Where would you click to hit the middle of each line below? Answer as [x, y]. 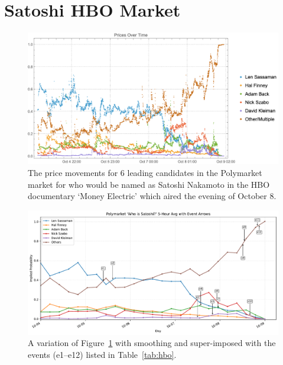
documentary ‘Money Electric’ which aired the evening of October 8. [152, 196]
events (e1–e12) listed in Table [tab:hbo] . [102, 354]
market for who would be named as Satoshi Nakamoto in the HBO [149, 184]
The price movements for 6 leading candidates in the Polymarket [145, 173]
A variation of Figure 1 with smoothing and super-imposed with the [152, 343]
